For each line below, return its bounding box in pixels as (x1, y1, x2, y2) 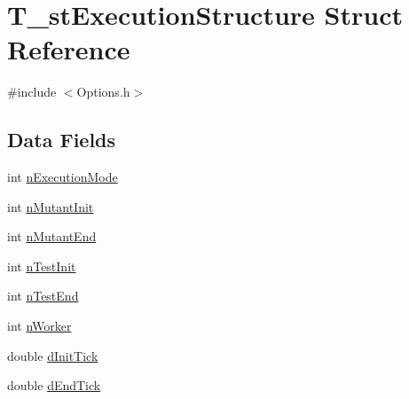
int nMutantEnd (7, 227, 97, 246)
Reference (7, 31, 130, 67)
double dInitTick (7, 346, 98, 364)
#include (7, 82, 57, 101)
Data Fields (7, 126, 116, 153)
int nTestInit (7, 256, 76, 275)
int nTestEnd (7, 286, 79, 305)
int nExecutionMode (7, 168, 118, 186)
